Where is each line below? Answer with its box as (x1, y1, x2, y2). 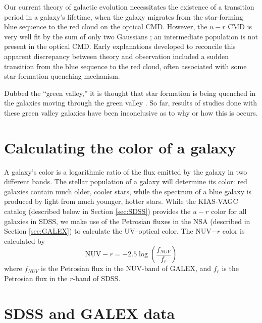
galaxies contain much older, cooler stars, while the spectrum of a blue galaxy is (4, 186, 252, 196)
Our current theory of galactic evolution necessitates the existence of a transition (4, 2, 254, 12)
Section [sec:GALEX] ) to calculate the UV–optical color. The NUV (4, 226, 212, 236)
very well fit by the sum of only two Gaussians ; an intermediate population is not (4, 31, 258, 41)
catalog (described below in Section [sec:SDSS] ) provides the (4, 206, 191, 217)
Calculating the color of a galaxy (4, 137, 236, 157)
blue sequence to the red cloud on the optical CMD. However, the (4, 21, 207, 32)
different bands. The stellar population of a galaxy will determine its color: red (4, 176, 247, 187)
